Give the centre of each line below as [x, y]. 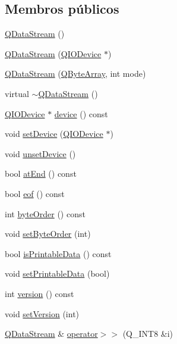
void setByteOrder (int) [48, 234]
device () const [81, 113]
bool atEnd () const [41, 173]
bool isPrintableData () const [58, 253]
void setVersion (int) [42, 313]
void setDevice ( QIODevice [54, 134]
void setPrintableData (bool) [57, 273]
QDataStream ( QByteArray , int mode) [75, 74]
